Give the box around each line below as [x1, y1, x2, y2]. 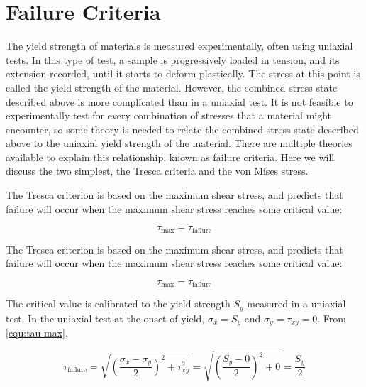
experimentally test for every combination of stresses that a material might [6, 108, 332, 123]
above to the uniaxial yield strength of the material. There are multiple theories [6, 136, 353, 151]
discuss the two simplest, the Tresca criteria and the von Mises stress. [6, 163, 309, 178]
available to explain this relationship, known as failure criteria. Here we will [6, 149, 335, 164]
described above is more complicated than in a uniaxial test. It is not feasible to [6, 94, 353, 109]
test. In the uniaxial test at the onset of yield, [6, 310, 205, 325]
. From [317, 310, 346, 325]
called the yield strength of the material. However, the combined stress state [6, 80, 338, 94]
